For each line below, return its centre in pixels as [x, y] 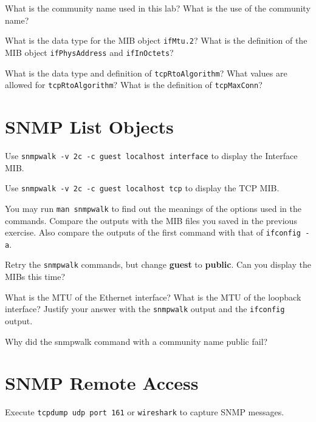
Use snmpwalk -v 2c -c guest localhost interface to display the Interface [151, 155]
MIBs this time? [35, 277]
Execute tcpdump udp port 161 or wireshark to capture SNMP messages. [145, 412]
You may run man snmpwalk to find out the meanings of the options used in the [153, 208]
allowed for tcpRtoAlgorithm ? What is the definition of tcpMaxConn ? [134, 85]
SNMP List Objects [89, 126]
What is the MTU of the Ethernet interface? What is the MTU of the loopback [153, 297]
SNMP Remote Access [102, 383]
